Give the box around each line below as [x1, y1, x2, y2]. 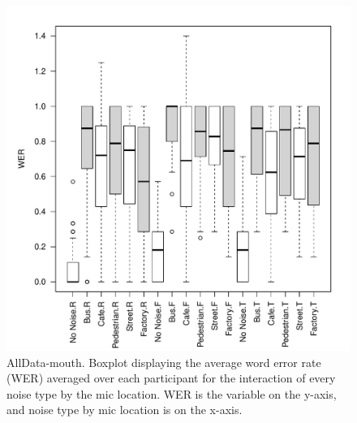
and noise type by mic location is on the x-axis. [6, 401, 243, 418]
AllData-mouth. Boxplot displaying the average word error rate [6, 353, 321, 370]
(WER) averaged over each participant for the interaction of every [6, 369, 336, 386]
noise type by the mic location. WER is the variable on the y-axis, [6, 385, 337, 402]
